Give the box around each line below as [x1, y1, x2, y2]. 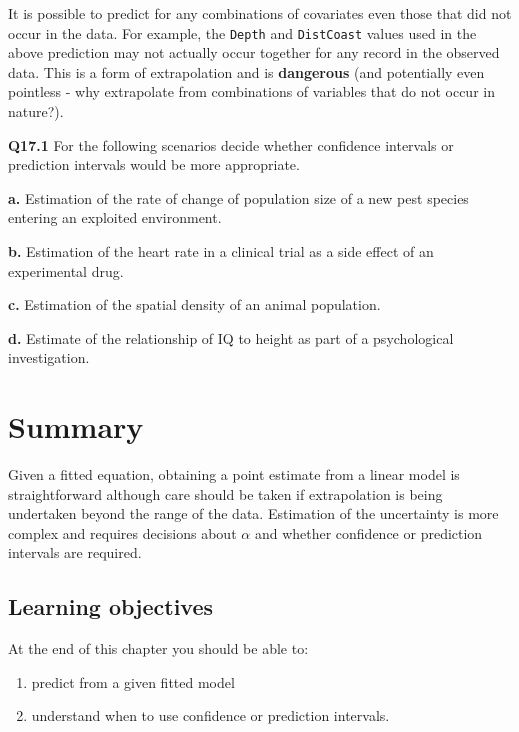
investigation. [8, 347, 90, 368]
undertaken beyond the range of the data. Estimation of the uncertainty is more [8, 503, 499, 524]
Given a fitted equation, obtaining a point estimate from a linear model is [8, 464, 460, 485]
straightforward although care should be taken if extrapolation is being [8, 483, 443, 504]
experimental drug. [8, 260, 124, 281]
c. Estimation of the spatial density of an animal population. [8, 294, 381, 315]
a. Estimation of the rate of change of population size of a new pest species [8, 187, 469, 208]
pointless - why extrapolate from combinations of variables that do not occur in [8, 81, 495, 102]
